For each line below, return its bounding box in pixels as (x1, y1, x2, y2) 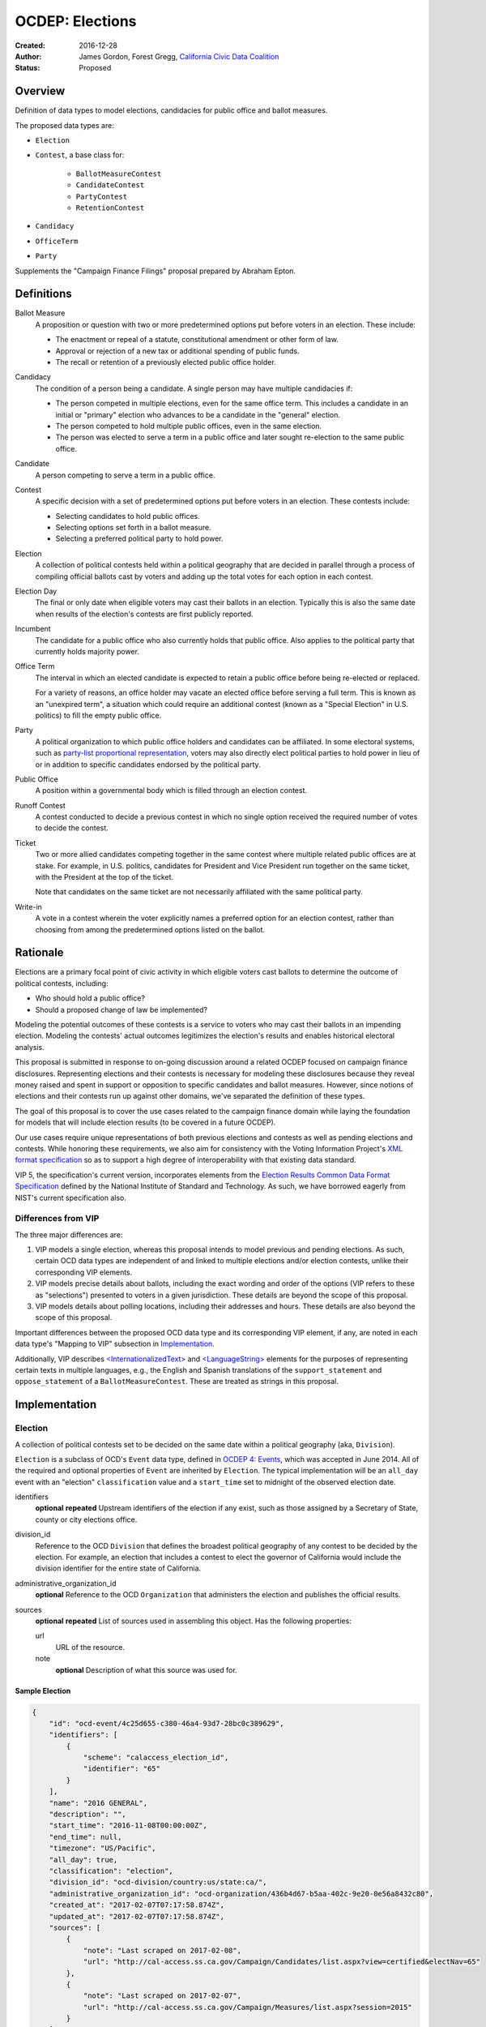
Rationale (15, 945, 64, 960)
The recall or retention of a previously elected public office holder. (55, 358, 276, 366)
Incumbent (15, 624, 52, 634)
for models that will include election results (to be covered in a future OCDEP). (15, 1117, 276, 1127)
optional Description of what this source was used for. (55, 1665, 238, 1674)
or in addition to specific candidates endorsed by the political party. (35, 759, 261, 769)
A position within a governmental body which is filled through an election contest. (35, 786, 308, 795)
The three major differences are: (15, 1229, 123, 1240)
